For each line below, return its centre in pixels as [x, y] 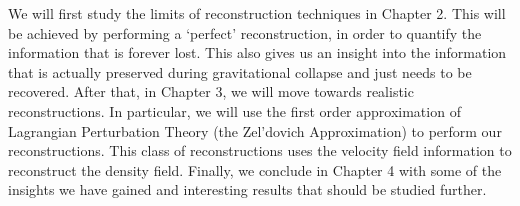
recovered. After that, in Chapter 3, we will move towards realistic [211, 91]
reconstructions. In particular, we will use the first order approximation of [234, 110]
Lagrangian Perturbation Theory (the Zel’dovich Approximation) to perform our [255, 130]
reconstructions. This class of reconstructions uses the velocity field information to [260, 150]
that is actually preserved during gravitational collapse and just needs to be [240, 71]
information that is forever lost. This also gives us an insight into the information [257, 52]
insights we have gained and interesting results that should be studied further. [247, 189]
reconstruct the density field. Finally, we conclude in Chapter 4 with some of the [255, 169]
